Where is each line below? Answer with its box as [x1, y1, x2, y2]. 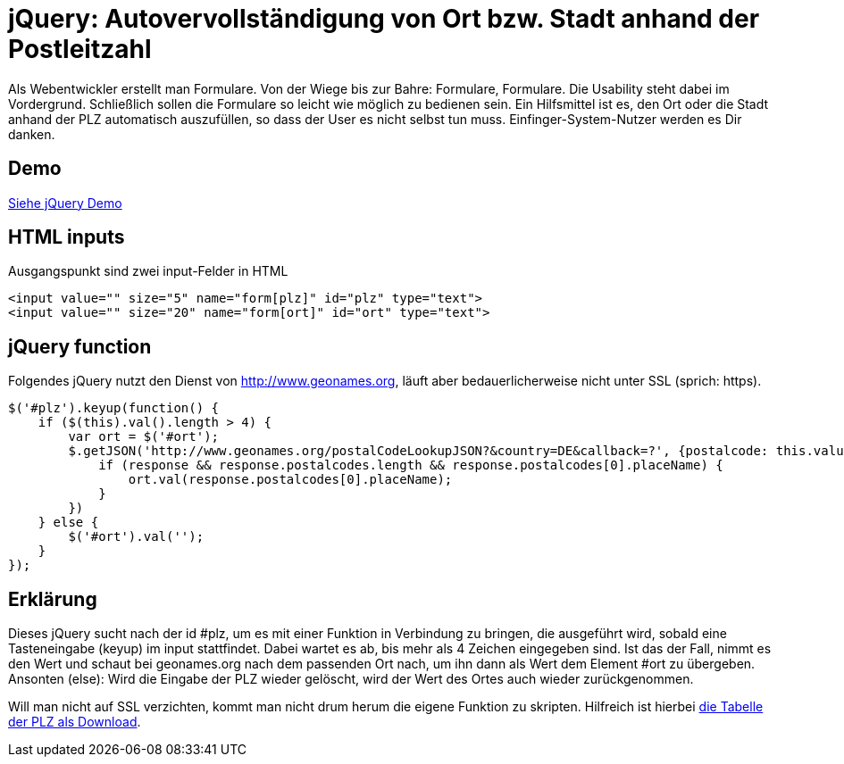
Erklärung [8, 587, 97, 610]
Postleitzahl [8, 34, 152, 64]
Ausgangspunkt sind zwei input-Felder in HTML [8, 263, 288, 279]
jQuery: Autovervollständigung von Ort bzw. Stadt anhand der [8, 4, 760, 34]
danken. [8, 126, 55, 142]
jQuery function [8, 335, 152, 358]
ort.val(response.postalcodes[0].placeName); [128, 472, 453, 487]
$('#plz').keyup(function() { [8, 401, 220, 416]
